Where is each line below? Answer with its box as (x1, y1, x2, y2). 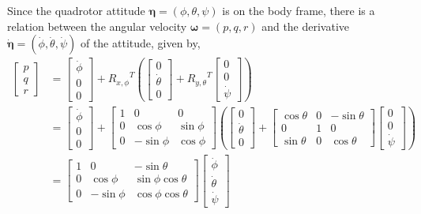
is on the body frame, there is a (222, 2, 375, 18)
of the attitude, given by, (80, 35, 201, 51)
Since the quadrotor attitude (7, 2, 145, 18)
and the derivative (261, 17, 350, 34)
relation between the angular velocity (7, 17, 187, 34)
